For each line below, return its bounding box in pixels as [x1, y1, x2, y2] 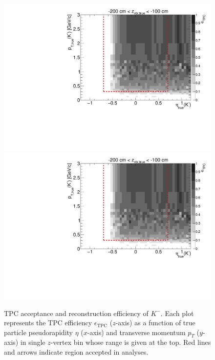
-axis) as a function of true [115, 317, 195, 328]
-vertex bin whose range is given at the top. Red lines [50, 337, 211, 347]
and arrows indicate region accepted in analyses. [4, 347, 149, 357]
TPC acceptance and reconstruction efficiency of [4, 308, 149, 318]
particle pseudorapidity [4, 327, 73, 337]
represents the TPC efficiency [4, 317, 92, 328]
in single [20, 337, 45, 347]
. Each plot [160, 308, 194, 318]
